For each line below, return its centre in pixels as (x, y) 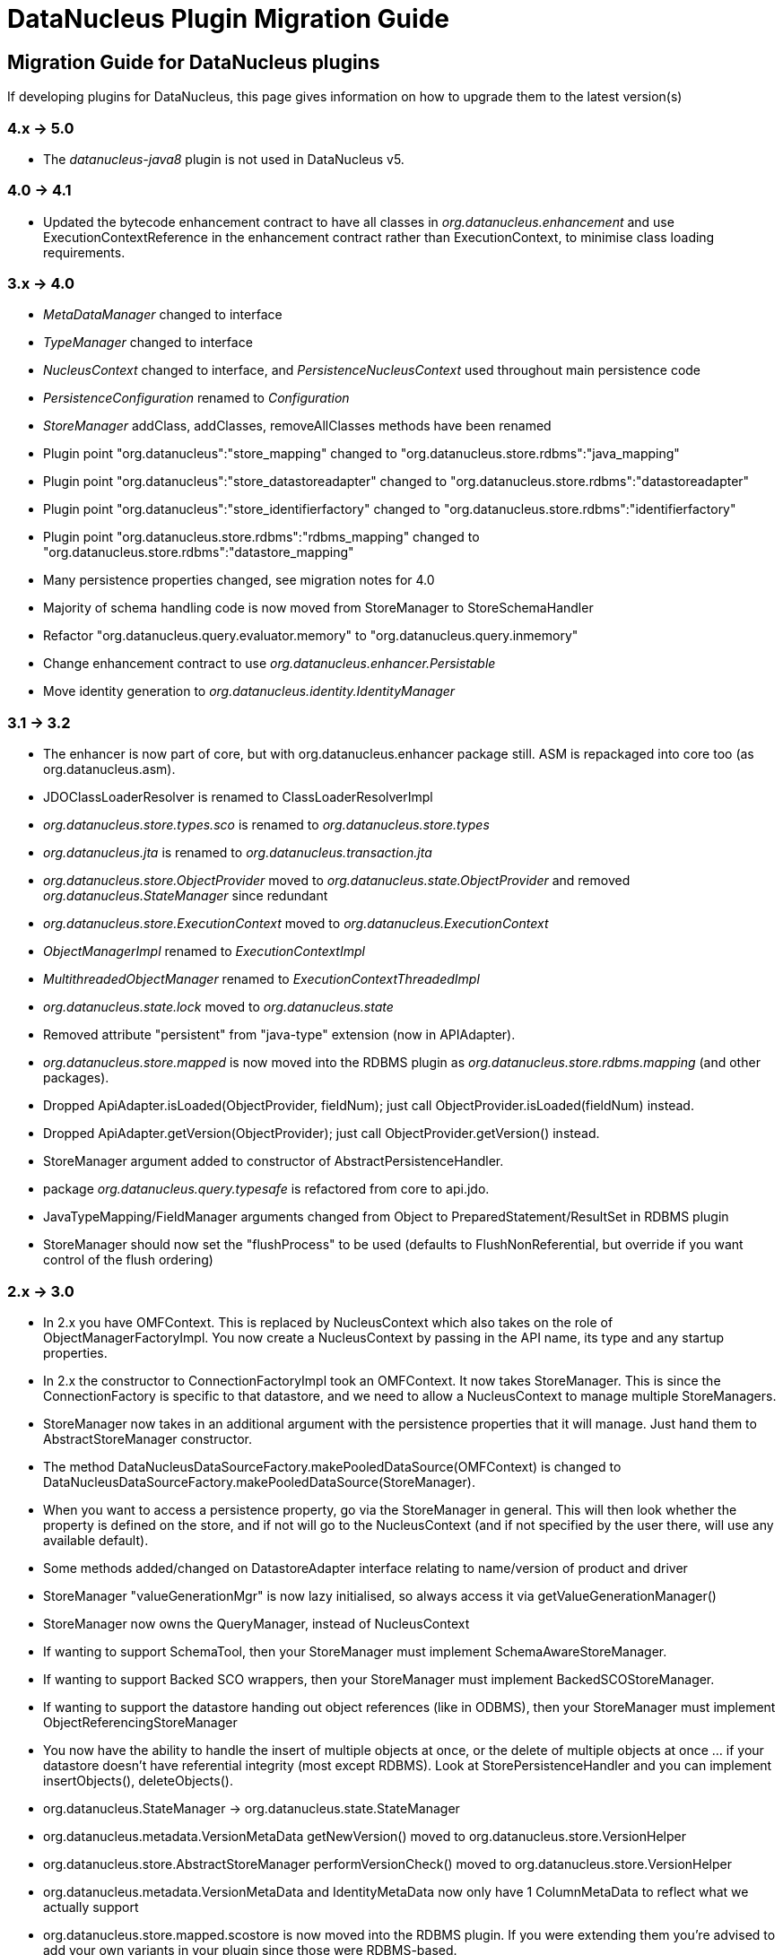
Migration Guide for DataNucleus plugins (194, 62)
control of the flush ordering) (128, 1260)
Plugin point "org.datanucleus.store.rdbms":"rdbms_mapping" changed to (261, 537)
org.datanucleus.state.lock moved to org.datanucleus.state (218, 1007)
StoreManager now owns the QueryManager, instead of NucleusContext (257, 1623)
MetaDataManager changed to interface (163, 315)
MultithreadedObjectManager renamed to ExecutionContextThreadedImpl (261, 979)
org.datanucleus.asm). (109, 769)
